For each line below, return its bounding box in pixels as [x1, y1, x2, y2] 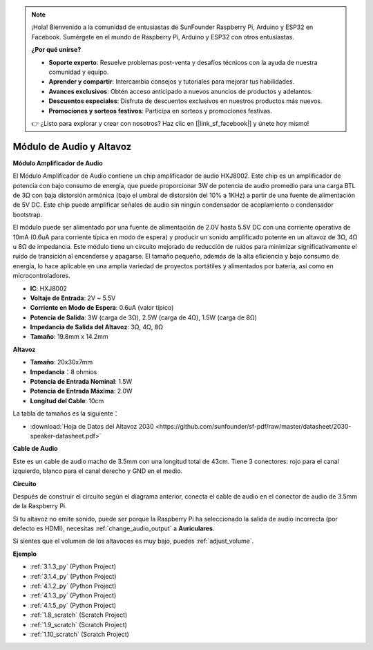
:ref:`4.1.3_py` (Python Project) [30, 591, 117, 600]
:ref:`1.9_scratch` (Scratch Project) [30, 620, 128, 629]
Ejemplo [12, 550, 37, 558]
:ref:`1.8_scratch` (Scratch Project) [30, 611, 128, 619]
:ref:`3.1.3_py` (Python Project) [30, 562, 117, 570]
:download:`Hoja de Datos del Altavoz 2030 [30, 422, 155, 430]
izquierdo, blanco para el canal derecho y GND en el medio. [12, 467, 183, 475]
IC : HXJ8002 [30, 284, 68, 292]
